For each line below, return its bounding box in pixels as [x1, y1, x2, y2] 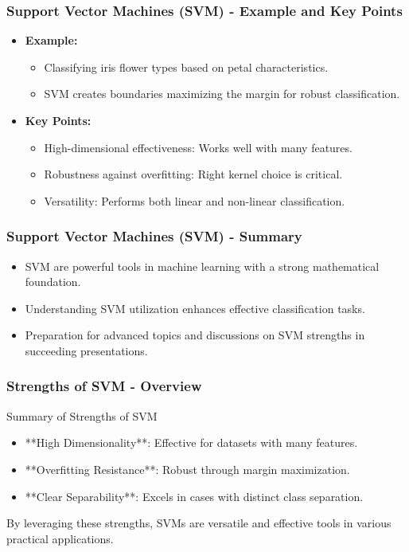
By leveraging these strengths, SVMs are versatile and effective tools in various [6, 515, 391, 531]
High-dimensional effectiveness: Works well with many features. [44, 139, 353, 155]
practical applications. [6, 530, 114, 546]
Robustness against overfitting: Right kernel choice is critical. [44, 166, 343, 182]
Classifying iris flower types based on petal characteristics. [44, 58, 329, 75]
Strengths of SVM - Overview [6, 376, 202, 396]
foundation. [25, 273, 81, 290]
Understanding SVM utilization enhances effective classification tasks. [25, 299, 365, 316]
